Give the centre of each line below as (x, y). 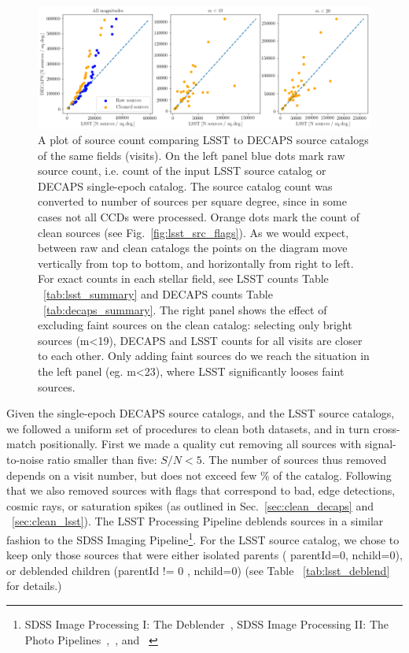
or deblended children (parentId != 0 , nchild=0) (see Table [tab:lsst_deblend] (198, 570)
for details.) (34, 586)
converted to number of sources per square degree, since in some (192, 201)
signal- (380, 444)
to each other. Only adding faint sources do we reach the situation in (204, 356)
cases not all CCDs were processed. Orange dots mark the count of (199, 217)
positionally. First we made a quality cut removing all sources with (201, 444)
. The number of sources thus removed (294, 459)
